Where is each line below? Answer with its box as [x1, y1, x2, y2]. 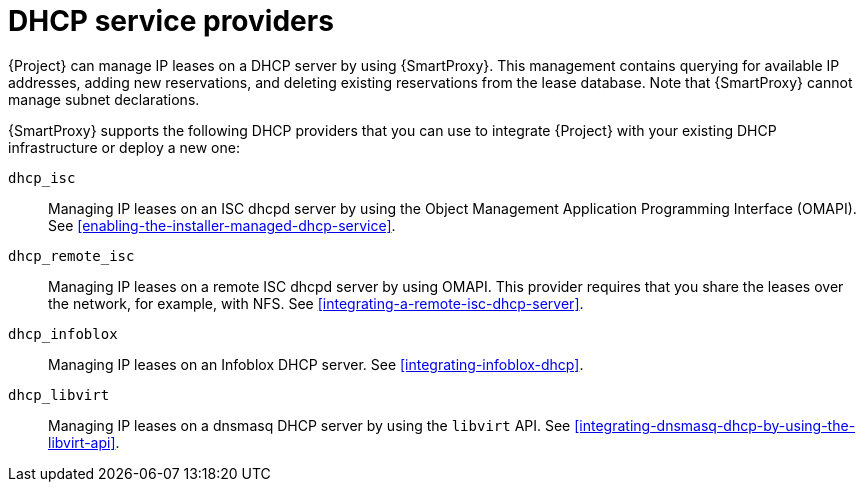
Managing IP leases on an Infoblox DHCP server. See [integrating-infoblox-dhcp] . [48, 355, 584, 373]
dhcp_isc [8, 169, 76, 186]
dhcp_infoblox [8, 325, 118, 342]
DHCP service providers [8, 4, 334, 38]
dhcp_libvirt [8, 386, 110, 403]
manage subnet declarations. [8, 90, 200, 108]
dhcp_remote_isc [8, 247, 135, 264]
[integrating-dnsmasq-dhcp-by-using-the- [574, 416, 856, 434]
